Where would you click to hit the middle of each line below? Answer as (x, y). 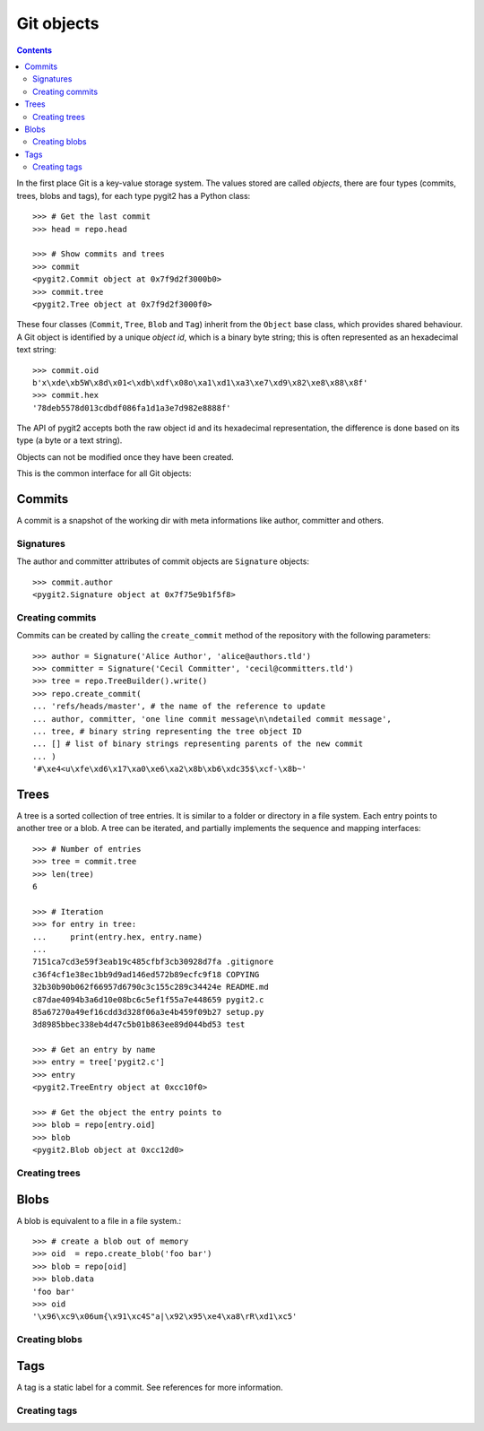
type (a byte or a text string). (69, 440)
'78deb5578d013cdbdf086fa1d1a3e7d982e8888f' (132, 408)
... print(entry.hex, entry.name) (118, 937)
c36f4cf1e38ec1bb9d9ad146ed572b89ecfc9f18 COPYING (146, 974)
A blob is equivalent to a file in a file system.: (99, 1220)
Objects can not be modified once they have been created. (125, 456)
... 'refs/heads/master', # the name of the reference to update (179, 707)
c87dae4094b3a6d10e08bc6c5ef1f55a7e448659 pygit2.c (148, 999)
